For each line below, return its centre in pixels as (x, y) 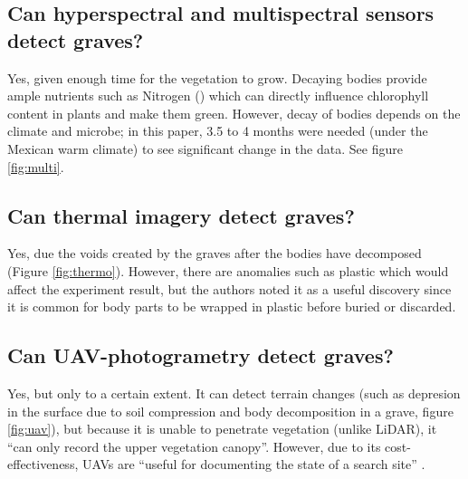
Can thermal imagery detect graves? (181, 215)
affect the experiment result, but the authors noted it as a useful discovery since (229, 288)
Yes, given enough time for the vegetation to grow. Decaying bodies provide (217, 77)
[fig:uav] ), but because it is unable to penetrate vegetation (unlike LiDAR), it (222, 429)
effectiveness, (43, 464)
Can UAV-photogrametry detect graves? (201, 355)
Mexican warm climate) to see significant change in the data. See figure (205, 148)
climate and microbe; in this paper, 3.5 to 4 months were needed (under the (218, 131)
